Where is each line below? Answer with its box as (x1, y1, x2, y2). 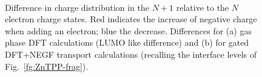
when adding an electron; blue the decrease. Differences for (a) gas (5, 24, 252, 37)
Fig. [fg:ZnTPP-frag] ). (5, 60, 89, 72)
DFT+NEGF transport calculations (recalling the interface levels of (5, 48, 257, 60)
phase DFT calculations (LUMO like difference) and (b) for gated (5, 36, 249, 49)
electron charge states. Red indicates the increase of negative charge (5, 13, 257, 25)
